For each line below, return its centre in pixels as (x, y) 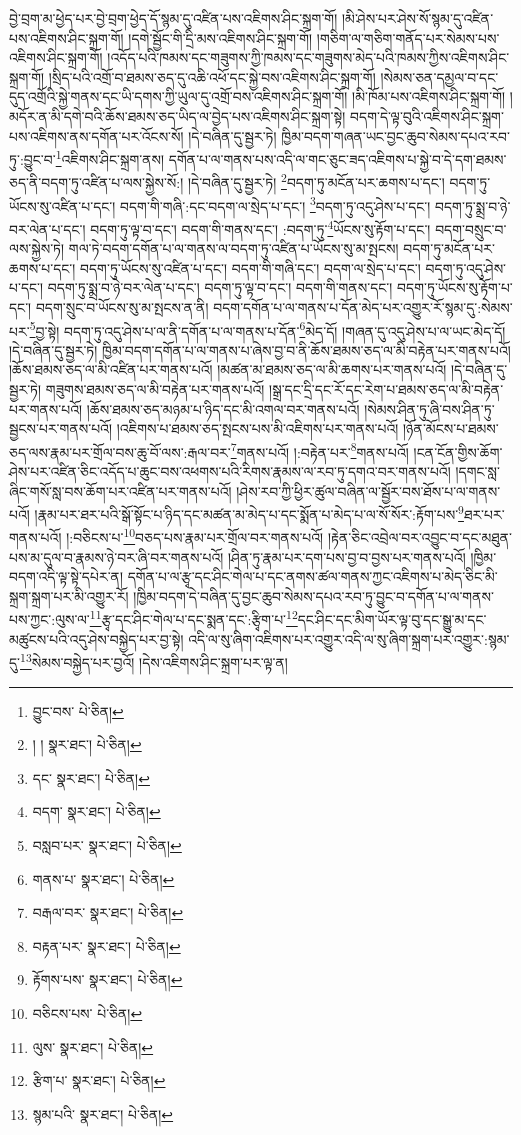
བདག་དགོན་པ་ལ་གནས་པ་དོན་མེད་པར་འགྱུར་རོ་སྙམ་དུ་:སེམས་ (363, 306)
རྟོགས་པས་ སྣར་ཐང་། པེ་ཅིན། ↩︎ (107, 979)
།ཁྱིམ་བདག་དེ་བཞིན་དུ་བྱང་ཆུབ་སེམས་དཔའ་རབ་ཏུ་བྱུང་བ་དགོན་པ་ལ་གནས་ (313, 595)
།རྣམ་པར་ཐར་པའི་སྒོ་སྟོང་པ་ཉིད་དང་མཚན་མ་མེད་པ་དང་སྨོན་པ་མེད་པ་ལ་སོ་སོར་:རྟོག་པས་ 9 (249, 512)
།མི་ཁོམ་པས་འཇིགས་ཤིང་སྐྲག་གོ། (429, 96)
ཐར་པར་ (484, 513)
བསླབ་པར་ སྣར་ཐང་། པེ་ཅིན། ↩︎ (107, 844)
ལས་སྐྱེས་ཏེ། (37, 248)
